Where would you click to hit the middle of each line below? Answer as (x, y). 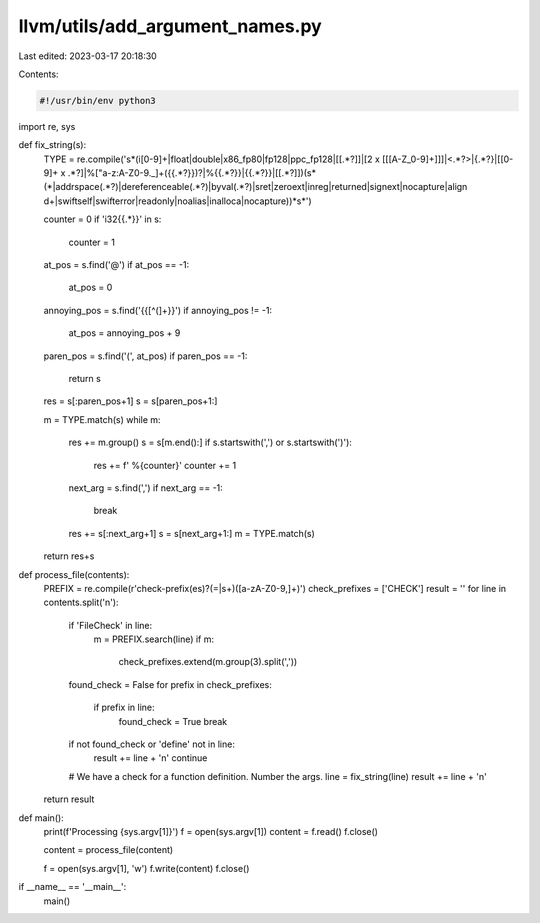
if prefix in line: (124, 707)
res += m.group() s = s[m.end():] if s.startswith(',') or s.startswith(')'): (210, 442)
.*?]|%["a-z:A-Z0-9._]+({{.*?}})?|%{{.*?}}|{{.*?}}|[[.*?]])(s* (192, 173)
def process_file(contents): (74, 574)
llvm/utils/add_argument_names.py (170, 26)
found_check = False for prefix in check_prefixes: (170, 684)
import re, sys (47, 126)
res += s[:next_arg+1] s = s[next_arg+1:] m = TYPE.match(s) (191, 533)
